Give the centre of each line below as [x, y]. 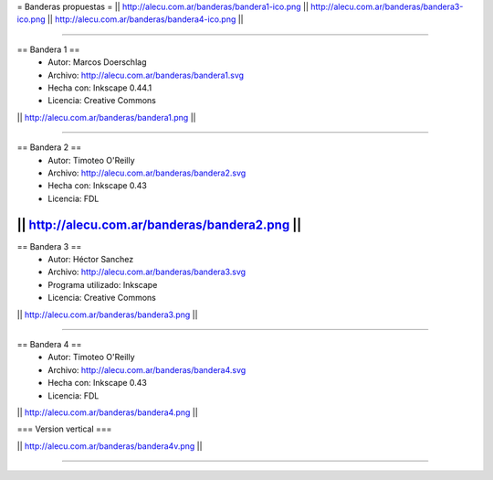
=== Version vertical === [64, 429]
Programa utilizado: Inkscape [103, 284]
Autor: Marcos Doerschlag [97, 62]
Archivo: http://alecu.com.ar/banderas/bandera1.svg [146, 75]
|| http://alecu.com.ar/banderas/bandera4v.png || [110, 446]
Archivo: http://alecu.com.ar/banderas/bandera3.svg [147, 272]
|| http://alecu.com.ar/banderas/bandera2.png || [159, 224]
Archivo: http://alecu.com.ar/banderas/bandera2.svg [147, 173]
